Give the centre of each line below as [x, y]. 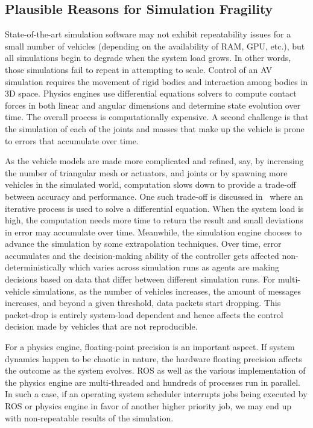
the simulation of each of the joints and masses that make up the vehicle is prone [155, 128]
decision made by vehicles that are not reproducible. [101, 326]
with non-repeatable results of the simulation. [89, 417]
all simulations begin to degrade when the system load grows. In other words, [148, 58]
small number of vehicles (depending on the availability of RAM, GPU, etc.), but [155, 46]
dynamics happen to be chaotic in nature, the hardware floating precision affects [153, 358]
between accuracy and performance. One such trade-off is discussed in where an [154, 196]
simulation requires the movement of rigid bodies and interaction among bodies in [156, 81]
